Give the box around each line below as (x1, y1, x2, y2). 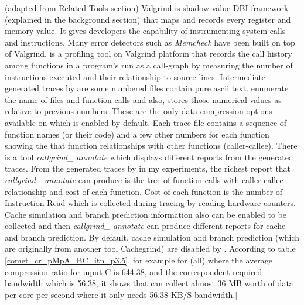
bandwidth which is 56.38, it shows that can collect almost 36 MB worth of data (5, 277, 293, 289)
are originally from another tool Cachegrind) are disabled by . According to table (5, 242, 296, 255)
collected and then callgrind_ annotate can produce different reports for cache (5, 220, 286, 232)
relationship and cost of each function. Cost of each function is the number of (5, 185, 283, 197)
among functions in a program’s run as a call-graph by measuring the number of (5, 59, 293, 71)
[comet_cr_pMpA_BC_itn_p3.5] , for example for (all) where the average (5, 254, 272, 266)
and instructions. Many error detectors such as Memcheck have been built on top (5, 36, 295, 48)
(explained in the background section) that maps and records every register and (5, 13, 291, 25)
